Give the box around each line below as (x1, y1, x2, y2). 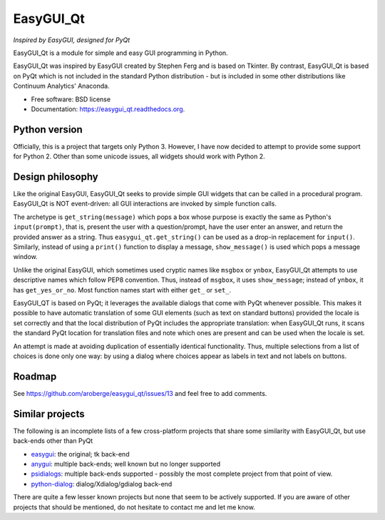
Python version (13, 123, 83, 136)
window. (13, 253, 38, 261)
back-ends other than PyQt (13, 437, 93, 445)
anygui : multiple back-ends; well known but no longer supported (31, 459, 221, 468)
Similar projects (13, 407, 85, 420)
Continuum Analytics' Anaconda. (13, 82, 110, 91)
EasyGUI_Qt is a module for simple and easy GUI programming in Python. (13, 49, 228, 57)
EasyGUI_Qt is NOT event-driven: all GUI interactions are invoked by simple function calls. (13, 200, 277, 208)
